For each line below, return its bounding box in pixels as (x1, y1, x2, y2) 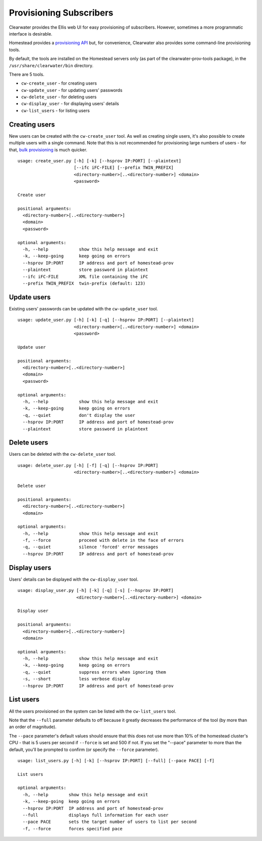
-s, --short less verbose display (22, 676, 131, 682)
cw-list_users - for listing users (21, 107, 90, 113)
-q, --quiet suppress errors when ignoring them (22, 669, 166, 675)
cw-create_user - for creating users (21, 80, 97, 86)
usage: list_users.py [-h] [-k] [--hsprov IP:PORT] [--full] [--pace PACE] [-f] (17, 758, 215, 763)
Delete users (9, 438, 49, 447)
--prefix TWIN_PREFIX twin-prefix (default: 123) (22, 280, 146, 286)
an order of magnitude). (9, 724, 57, 730)
